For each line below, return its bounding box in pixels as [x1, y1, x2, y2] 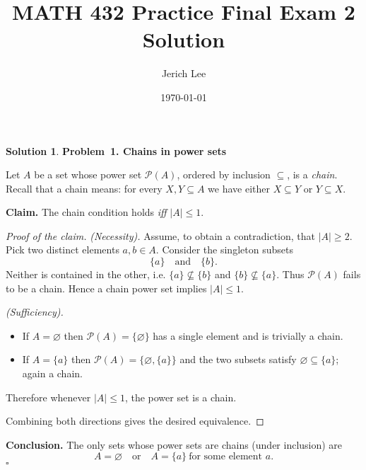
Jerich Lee [161, 66, 206, 81]
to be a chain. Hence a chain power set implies [6, 280, 207, 295]
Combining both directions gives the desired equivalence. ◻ [6, 413, 264, 428]
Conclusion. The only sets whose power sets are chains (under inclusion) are [6, 437, 343, 452]
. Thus [276, 267, 305, 282]
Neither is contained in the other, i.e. [6, 267, 166, 282]
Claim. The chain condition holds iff [6, 205, 167, 219]
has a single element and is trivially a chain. [153, 328, 343, 343]
